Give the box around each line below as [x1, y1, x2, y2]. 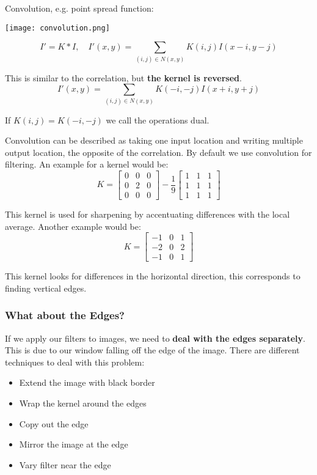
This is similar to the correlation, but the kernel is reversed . [5, 71, 242, 84]
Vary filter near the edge [19, 458, 111, 471]
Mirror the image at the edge [19, 438, 128, 451]
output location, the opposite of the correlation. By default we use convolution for [5, 145, 312, 158]
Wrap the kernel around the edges [19, 397, 147, 410]
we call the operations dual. [106, 113, 210, 126]
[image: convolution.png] [5, 23, 110, 32]
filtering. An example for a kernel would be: [5, 158, 169, 171]
